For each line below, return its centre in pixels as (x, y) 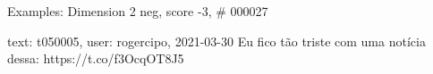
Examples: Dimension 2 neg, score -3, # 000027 (138, 11)
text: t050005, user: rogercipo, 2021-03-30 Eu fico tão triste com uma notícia (216, 41)
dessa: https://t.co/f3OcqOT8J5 (96, 58)
